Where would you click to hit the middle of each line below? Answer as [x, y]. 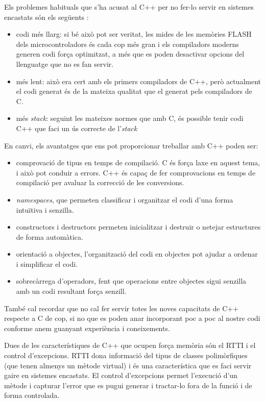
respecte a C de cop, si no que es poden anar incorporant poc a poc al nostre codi [132, 318]
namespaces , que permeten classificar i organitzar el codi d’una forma [125, 199]
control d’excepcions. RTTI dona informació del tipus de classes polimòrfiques [126, 355]
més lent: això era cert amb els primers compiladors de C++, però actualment [139, 81]
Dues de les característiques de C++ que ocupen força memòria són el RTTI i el [130, 345]
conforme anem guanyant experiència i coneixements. [87, 328]
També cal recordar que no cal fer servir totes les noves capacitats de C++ [122, 308]
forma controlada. [32, 395]
